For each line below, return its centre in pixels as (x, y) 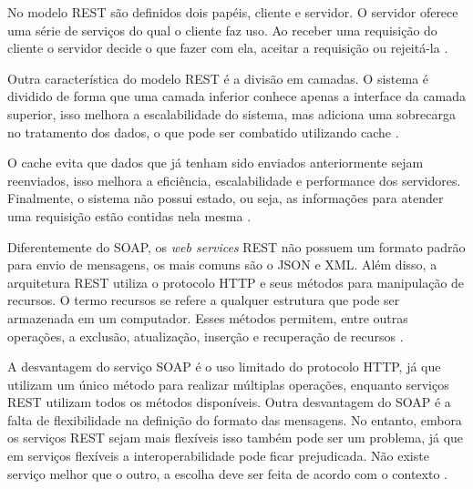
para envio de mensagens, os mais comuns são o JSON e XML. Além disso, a (222, 265)
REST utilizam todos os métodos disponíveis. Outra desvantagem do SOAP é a (229, 402)
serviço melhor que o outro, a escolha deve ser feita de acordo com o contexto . (227, 473)
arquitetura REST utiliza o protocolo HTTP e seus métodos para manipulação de (236, 282)
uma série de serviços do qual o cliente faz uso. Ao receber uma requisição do (222, 30)
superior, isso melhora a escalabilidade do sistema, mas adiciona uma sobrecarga (231, 113)
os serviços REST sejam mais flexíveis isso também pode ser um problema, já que (236, 438)
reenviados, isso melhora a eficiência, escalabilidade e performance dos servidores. (234, 180)
